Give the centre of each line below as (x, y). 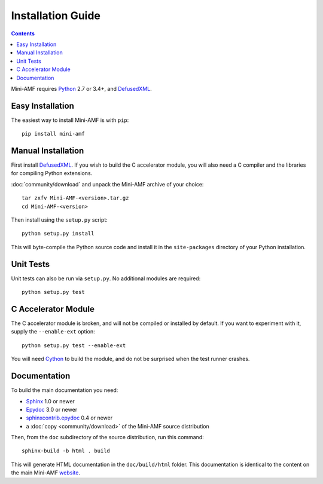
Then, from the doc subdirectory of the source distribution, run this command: (108, 437)
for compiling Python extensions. (52, 173)
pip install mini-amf (53, 134)
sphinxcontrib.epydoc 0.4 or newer (69, 418)
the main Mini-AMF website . (46, 473)
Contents (23, 33)
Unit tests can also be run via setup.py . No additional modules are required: (106, 278)
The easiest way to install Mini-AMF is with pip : (70, 120)
